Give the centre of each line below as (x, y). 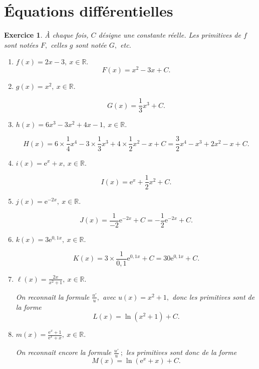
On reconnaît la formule (53, 296)
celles (59, 44)
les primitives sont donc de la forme (182, 352)
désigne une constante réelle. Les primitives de (170, 35)
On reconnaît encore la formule (64, 352)
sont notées (21, 44)
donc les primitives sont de (214, 296)
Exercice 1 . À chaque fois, (46, 35)
